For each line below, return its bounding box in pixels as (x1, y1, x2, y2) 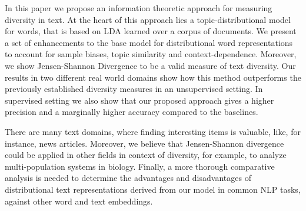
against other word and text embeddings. (5, 194, 153, 207)
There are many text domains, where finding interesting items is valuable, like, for (5, 125, 301, 137)
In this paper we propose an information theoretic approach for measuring (5, 2, 272, 14)
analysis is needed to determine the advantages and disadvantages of (5, 172, 251, 184)
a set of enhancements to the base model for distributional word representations (5, 36, 293, 48)
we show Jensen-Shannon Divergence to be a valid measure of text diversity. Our (5, 59, 296, 71)
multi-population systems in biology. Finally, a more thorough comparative (5, 160, 275, 172)
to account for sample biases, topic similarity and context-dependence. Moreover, (5, 48, 297, 60)
